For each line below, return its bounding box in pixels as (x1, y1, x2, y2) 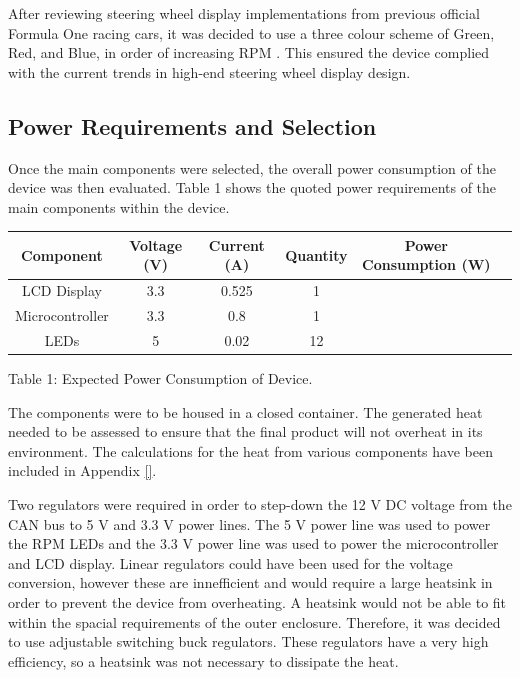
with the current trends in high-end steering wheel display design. (8, 61, 411, 82)
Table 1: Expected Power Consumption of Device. (8, 368, 313, 389)
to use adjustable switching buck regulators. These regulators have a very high (8, 631, 489, 652)
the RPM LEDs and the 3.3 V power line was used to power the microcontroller (8, 533, 499, 554)
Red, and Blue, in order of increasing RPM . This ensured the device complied (8, 42, 490, 63)
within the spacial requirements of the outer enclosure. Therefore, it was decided (8, 611, 501, 632)
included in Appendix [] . (8, 460, 157, 481)
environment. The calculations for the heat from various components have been (8, 440, 493, 461)
